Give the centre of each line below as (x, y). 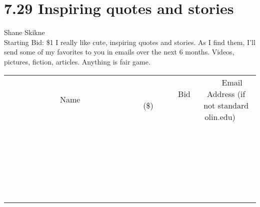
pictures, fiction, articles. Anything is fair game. (77, 61)
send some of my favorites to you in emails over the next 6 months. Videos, (119, 52)
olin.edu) (220, 116)
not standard (226, 105)
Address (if (226, 93)
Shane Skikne (24, 32)
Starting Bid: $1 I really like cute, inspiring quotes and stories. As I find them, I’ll (130, 42)
